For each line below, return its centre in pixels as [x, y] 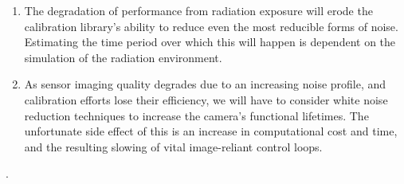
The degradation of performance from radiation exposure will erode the [198, 10]
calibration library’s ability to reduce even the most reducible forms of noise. [211, 26]
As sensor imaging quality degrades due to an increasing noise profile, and [205, 84]
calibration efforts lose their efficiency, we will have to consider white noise [206, 99]
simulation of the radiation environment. [123, 57]
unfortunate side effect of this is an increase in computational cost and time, [211, 131]
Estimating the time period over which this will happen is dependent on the [210, 42]
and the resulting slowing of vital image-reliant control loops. [173, 146]
